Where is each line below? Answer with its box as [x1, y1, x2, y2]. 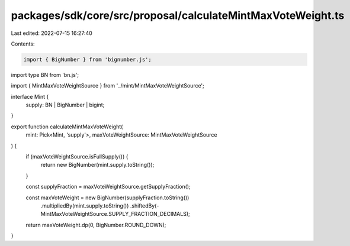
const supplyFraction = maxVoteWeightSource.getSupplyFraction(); [25, 183, 191, 190]
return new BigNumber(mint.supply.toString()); [40, 161, 155, 169]
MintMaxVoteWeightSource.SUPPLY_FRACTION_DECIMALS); [40, 211, 190, 218]
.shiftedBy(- [130, 202, 159, 209]
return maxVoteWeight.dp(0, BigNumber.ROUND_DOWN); [25, 221, 166, 228]
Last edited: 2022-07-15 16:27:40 [11, 30, 93, 37]
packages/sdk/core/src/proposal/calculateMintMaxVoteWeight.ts [11, 9, 345, 22]
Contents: [11, 40, 35, 47]
